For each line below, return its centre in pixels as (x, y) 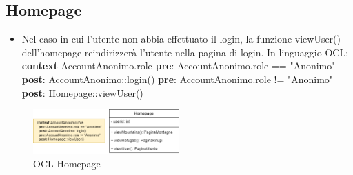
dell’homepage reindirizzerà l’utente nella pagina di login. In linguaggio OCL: (185, 52)
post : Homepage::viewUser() (82, 92)
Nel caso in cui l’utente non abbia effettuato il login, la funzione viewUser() (181, 39)
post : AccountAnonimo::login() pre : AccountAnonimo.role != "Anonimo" (178, 79)
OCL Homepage (67, 163)
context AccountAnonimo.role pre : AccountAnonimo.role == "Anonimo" (179, 66)
